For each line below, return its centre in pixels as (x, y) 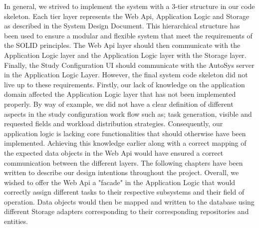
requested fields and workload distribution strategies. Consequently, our (114, 123)
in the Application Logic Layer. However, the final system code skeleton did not (126, 75)
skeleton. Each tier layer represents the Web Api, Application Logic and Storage (127, 16)
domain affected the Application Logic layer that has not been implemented (120, 94)
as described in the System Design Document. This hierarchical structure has (122, 26)
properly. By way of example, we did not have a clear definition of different (119, 104)
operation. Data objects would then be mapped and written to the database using (129, 201)
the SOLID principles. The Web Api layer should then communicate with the (122, 45)
